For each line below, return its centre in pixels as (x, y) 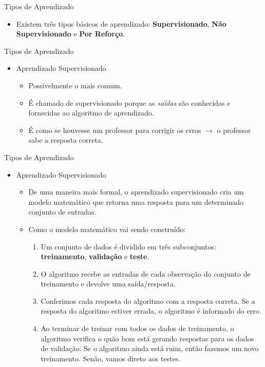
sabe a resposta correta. (66, 140)
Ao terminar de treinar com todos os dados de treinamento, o (137, 328)
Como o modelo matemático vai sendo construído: (107, 229)
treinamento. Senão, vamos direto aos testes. (111, 358)
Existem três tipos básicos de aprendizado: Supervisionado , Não (121, 23)
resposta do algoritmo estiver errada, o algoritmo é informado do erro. (151, 311)
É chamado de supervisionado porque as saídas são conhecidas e (129, 102)
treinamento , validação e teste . (95, 256)
